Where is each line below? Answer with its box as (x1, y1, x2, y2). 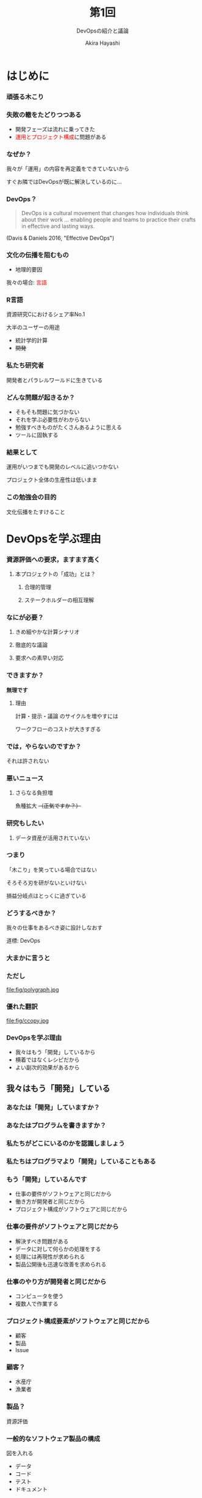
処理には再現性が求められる (15, 1253, 85, 1260)
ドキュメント (15, 1486, 48, 1493)
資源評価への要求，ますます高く (6, 555, 101, 564)
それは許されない (6, 757, 49, 764)
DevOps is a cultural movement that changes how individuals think (21, 209, 189, 216)
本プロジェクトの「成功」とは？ (15, 571, 96, 578)
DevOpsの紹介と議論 (76, 27, 129, 34)
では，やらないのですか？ (6, 742, 82, 751)
